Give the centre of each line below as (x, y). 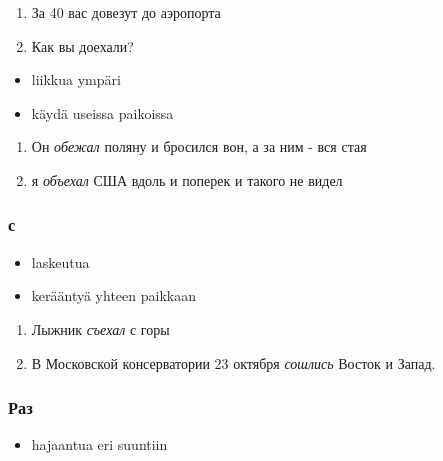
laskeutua (60, 261)
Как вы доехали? (82, 45)
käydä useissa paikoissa (102, 112)
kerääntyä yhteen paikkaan (113, 295)
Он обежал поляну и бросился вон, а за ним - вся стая (199, 146)
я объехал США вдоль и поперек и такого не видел (187, 179)
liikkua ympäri (76, 79)
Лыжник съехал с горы (100, 328)
